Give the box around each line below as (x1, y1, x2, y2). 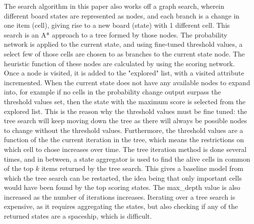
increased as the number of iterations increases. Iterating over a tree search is (4, 191, 235, 202)
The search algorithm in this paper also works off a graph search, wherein (4, 1, 224, 11)
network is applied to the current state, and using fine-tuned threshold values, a (4, 39, 243, 49)
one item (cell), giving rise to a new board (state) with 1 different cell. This (4, 20, 230, 30)
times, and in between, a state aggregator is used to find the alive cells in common (4, 153, 251, 164)
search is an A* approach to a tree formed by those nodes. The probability (4, 29, 228, 39)
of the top (4, 163, 34, 173)
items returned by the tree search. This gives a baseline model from (41, 163, 244, 173)
